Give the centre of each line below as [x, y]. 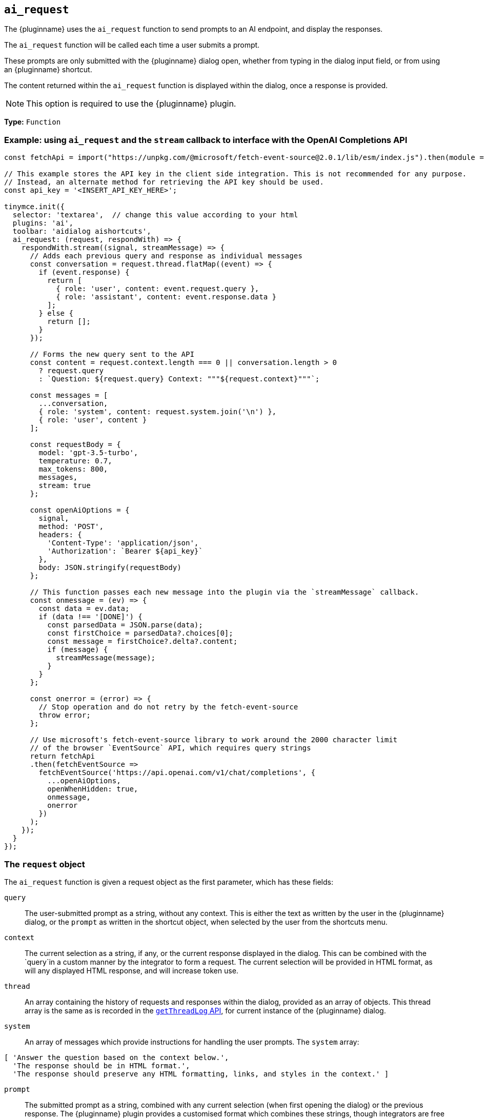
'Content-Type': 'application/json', [123, 543]
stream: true [65, 486]
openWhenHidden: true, [93, 789]
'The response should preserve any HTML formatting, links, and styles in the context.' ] [201, 1074]
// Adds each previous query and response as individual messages [166, 256]
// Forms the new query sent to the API [112, 354]
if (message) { [78, 650]
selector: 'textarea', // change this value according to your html [155, 215]
